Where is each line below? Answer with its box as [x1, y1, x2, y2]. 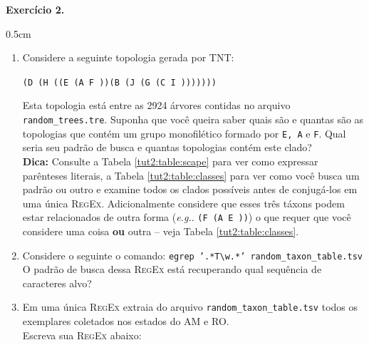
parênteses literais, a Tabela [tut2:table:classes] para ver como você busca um [22, 168, 360, 182]
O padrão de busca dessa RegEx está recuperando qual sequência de [22, 262, 322, 277]
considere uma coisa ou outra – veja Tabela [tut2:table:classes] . [22, 223, 299, 238]
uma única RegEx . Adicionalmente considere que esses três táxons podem [22, 195, 345, 210]
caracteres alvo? [22, 275, 92, 290]
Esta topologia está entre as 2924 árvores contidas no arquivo [22, 98, 291, 113]
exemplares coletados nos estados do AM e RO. [22, 314, 229, 329]
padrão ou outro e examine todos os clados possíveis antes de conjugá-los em [22, 182, 358, 197]
